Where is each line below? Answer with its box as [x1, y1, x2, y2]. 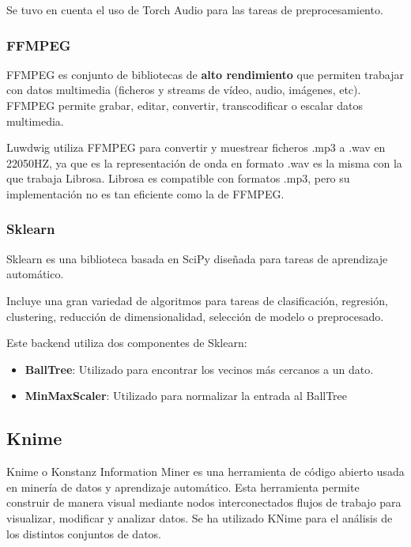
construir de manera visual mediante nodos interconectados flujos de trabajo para [6, 494, 402, 511]
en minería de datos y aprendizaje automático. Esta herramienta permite [6, 478, 360, 495]
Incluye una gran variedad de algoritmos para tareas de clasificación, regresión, [6, 292, 388, 308]
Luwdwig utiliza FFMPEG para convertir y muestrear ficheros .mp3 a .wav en [6, 139, 386, 156]
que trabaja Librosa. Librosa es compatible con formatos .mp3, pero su [6, 170, 350, 187]
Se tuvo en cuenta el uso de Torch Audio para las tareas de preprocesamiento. [6, 2, 383, 17]
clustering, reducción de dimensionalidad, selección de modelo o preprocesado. [6, 307, 384, 324]
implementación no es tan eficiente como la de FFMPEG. [6, 185, 285, 202]
